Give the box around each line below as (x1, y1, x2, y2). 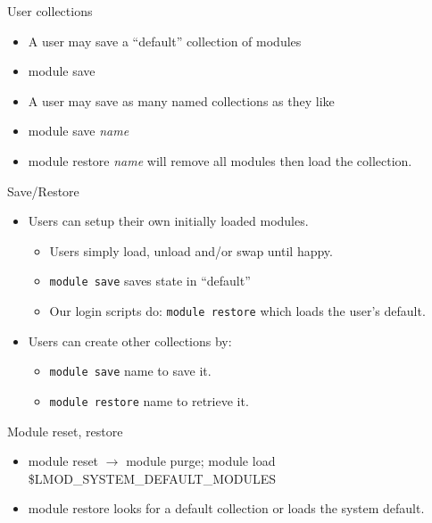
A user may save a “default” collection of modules (28, 31, 302, 50)
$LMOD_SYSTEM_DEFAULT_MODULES (28, 469, 277, 487)
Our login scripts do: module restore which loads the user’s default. (49, 302, 426, 320)
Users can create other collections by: (28, 331, 232, 350)
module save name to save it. (49, 361, 212, 380)
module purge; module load (126, 452, 276, 470)
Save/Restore (7, 181, 79, 200)
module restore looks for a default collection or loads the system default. (28, 499, 425, 518)
